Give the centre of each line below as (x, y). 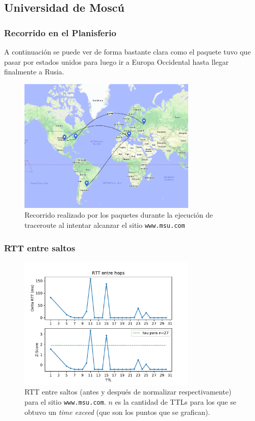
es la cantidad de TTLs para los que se (176, 402)
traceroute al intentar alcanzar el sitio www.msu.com (105, 225)
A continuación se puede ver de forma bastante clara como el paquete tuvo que (127, 51)
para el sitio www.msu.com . (65, 402)
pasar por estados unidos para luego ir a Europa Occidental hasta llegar (117, 61)
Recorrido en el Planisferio (60, 32)
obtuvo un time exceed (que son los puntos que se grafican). (117, 412)
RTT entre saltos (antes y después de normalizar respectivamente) (128, 392)
